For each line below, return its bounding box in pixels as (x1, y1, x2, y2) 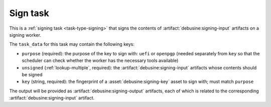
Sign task (9, 8, 50, 19)
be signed (22, 71, 43, 77)
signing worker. (9, 32, 41, 38)
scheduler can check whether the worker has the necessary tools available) (22, 58, 179, 64)
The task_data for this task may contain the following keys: (9, 41, 135, 47)
